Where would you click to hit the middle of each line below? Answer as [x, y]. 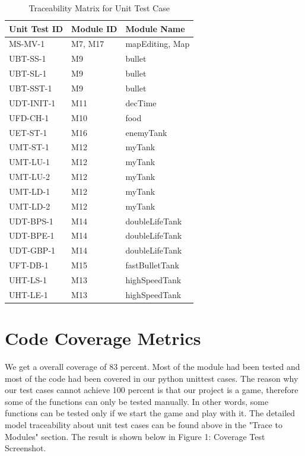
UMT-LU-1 [30, 162]
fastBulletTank [152, 265]
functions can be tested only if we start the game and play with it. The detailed [150, 413]
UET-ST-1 [28, 132]
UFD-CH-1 [29, 117]
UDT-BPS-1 [31, 221]
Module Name [155, 28]
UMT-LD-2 [30, 206]
